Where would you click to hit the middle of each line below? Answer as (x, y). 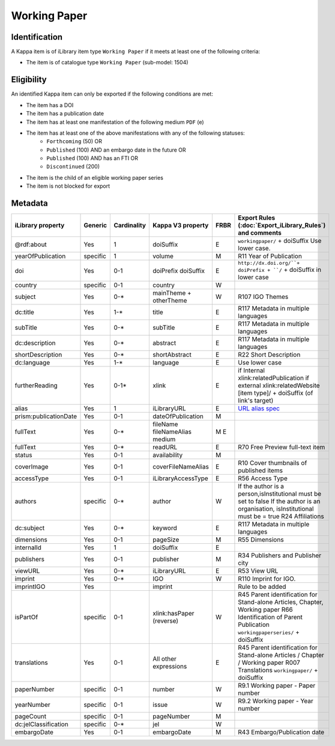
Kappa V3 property (181, 226)
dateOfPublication (178, 416)
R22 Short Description (269, 355)
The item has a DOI (50, 105)
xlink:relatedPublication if (273, 378)
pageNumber (171, 717)
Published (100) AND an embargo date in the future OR (116, 150)
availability (168, 455)
